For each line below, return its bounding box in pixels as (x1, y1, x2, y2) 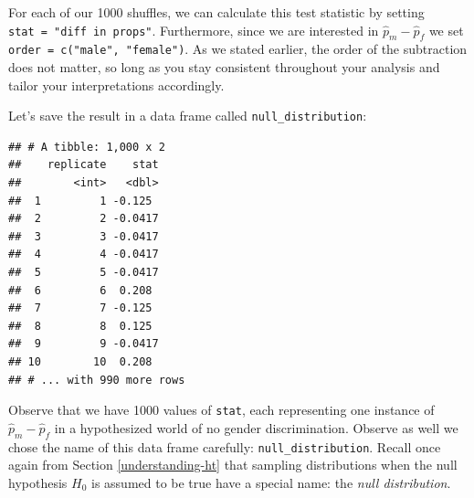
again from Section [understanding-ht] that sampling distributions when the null (8, 455, 458, 474)
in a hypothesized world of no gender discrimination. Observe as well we (54, 418, 458, 437)
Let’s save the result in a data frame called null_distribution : (8, 106, 367, 125)
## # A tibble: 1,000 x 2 (8, 140, 165, 154)
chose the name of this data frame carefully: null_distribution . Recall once (8, 437, 441, 456)
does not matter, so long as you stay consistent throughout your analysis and (8, 58, 440, 77)
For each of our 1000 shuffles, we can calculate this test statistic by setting (8, 3, 425, 21)
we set (428, 20, 464, 39)
